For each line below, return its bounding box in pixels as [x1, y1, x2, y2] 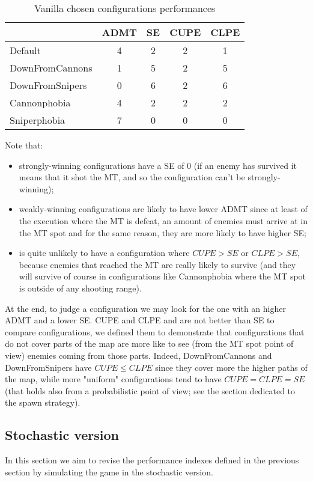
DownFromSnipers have [5, 361, 92, 373]
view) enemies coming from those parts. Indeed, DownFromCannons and [5, 349, 272, 361]
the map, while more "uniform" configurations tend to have [5, 373, 222, 385]
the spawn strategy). [5, 396, 81, 409]
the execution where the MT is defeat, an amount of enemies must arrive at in [19, 214, 308, 227]
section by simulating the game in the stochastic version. [5, 465, 213, 478]
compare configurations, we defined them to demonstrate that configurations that [5, 325, 305, 338]
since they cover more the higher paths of [155, 361, 308, 373]
